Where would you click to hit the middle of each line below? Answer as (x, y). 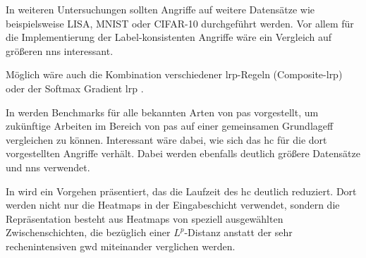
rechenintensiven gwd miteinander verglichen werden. (121, 246)
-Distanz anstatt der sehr (238, 232)
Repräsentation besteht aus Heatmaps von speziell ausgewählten (145, 218)
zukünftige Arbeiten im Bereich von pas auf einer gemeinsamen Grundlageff (170, 126)
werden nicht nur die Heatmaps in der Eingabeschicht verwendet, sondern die (173, 205)
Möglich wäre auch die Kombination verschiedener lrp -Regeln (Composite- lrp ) (174, 74)
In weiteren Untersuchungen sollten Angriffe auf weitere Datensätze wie (160, 9)
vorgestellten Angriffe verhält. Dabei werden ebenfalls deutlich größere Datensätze (183, 153)
